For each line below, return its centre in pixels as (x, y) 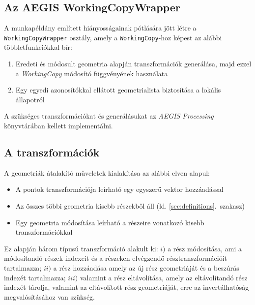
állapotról (30, 99)
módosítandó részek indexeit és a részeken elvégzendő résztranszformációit (116, 258)
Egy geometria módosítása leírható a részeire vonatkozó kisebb (110, 222)
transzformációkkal (44, 232)
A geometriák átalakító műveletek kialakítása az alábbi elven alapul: (107, 172)
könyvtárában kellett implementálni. (58, 126)
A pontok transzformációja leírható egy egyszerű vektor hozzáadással (119, 189)
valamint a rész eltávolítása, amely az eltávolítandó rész (164, 277)
